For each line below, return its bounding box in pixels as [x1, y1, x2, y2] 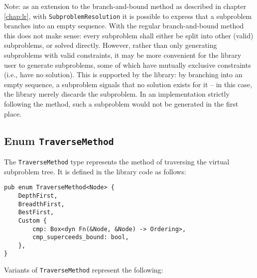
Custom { [18, 217, 47, 224]
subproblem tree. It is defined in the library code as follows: [4, 166, 186, 176]
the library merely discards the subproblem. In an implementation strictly [4, 89, 230, 99]
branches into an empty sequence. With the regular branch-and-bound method [4, 20, 244, 31]
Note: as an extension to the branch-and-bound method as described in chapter [4, 1, 247, 11]
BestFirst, [18, 209, 54, 216]
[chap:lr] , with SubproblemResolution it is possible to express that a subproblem [4, 10, 252, 21]
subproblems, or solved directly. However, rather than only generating [4, 40, 217, 50]
